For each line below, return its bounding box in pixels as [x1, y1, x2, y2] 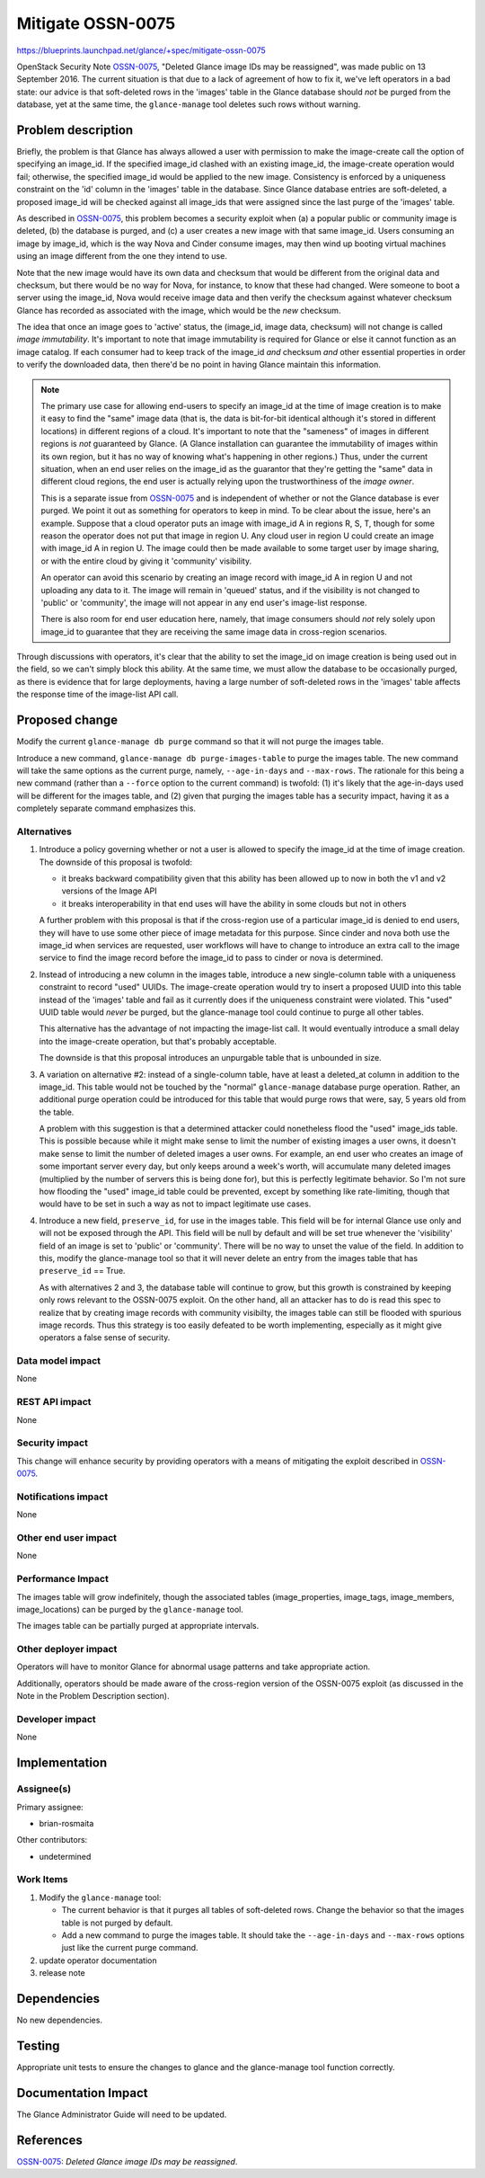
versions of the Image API [61, 885, 157, 896]
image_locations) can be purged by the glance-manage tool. [16, 1604, 244, 1614]
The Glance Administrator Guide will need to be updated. [16, 2109, 227, 2120]
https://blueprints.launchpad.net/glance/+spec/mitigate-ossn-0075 [16, 45, 266, 56]
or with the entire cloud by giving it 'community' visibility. [40, 556, 251, 566]
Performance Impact [16, 1573, 110, 1586]
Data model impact [16, 1355, 101, 1367]
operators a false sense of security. [39, 1332, 171, 1343]
